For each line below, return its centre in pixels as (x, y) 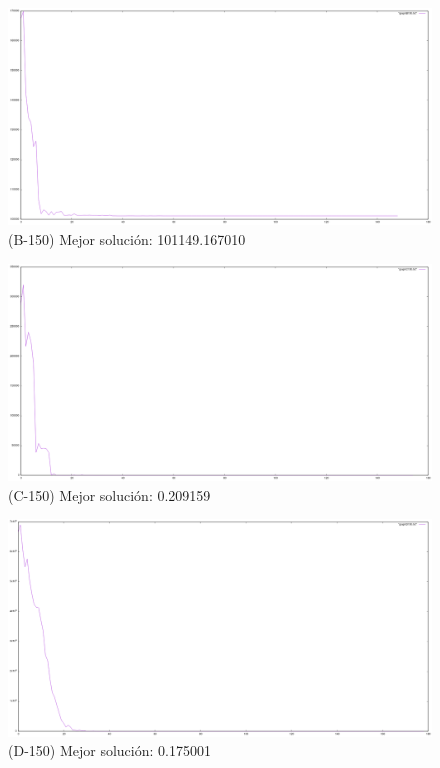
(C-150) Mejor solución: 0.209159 (109, 494)
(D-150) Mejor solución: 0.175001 (109, 750)
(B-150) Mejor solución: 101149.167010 (127, 238)
